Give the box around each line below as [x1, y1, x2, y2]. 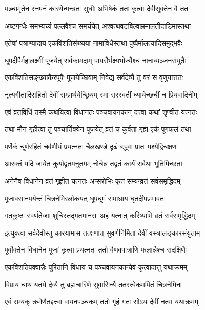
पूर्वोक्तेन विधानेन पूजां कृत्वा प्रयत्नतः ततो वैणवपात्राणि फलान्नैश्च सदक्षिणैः [5, 244, 187, 255]
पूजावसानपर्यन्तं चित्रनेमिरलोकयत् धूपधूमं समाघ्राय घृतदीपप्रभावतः [5, 192, 166, 203]
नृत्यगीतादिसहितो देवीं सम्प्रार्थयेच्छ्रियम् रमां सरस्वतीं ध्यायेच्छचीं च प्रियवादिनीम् [5, 89, 198, 100]
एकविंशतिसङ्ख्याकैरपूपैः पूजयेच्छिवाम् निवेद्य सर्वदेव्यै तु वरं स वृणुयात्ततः [5, 72, 183, 83]
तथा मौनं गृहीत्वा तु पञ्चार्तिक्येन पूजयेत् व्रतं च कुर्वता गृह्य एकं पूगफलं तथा [5, 124, 191, 134]
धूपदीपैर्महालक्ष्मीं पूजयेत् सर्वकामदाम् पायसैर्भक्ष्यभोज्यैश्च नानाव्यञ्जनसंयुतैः [5, 54, 186, 65]
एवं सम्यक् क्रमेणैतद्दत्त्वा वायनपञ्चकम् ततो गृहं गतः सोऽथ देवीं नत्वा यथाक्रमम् [5, 296, 199, 307]
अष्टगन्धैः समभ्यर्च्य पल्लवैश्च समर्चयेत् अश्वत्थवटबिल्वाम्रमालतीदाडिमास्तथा [5, 20, 191, 31]
